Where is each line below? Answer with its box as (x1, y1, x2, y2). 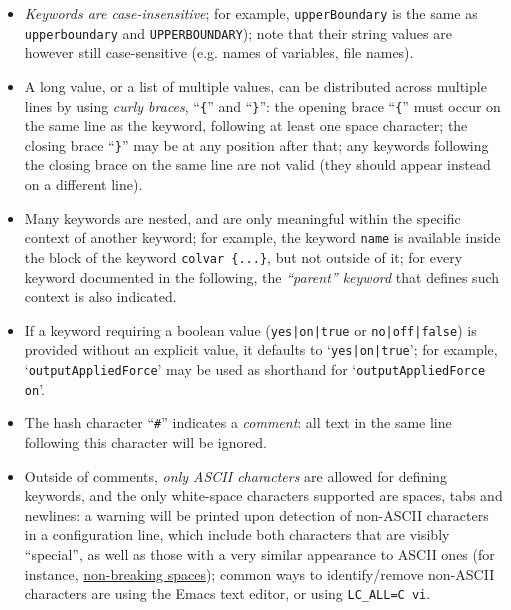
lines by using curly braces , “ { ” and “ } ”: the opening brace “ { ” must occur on (24, 95, 501, 116)
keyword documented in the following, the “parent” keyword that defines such (24, 266, 500, 287)
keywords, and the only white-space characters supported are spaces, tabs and (24, 485, 503, 506)
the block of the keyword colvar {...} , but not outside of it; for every (24, 246, 463, 267)
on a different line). (24, 174, 143, 194)
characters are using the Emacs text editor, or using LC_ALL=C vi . (24, 583, 431, 604)
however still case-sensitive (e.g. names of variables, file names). (24, 42, 414, 63)
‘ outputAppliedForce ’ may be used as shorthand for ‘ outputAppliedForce (24, 359, 486, 379)
